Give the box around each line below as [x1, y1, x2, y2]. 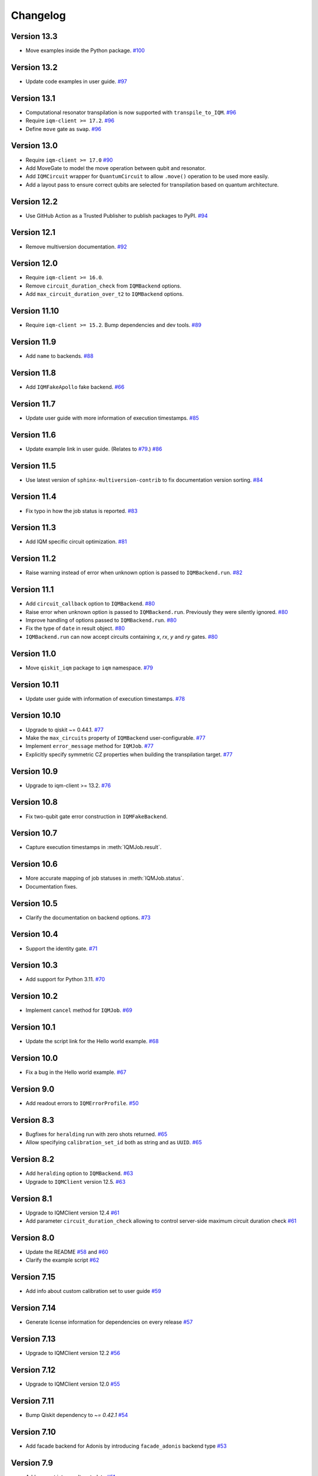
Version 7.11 [11, 1396, 54, 1406]
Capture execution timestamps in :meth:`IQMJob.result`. [25, 844, 162, 851]
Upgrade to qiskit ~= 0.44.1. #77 [25, 726, 104, 733]
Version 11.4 [11, 492, 57, 502]
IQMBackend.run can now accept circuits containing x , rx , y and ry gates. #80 [25, 633, 218, 640]
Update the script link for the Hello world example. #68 [25, 1038, 159, 1045]
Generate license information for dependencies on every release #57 [25, 1318, 193, 1325]
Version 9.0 [11, 1084, 55, 1095]
